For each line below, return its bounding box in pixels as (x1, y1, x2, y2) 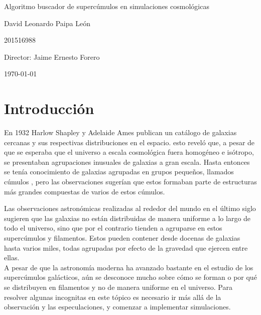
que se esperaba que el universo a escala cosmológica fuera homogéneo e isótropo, (4, 147, 254, 157)
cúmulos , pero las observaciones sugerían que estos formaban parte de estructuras (4, 176, 257, 187)
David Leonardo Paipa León (4, 18, 90, 28)
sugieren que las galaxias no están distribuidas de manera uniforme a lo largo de (4, 213, 251, 223)
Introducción (4, 98, 94, 119)
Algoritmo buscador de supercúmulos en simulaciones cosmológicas (4, 1, 209, 11)
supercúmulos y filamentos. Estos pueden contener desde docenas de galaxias (4, 233, 240, 243)
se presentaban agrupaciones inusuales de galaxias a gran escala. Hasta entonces (4, 156, 250, 167)
